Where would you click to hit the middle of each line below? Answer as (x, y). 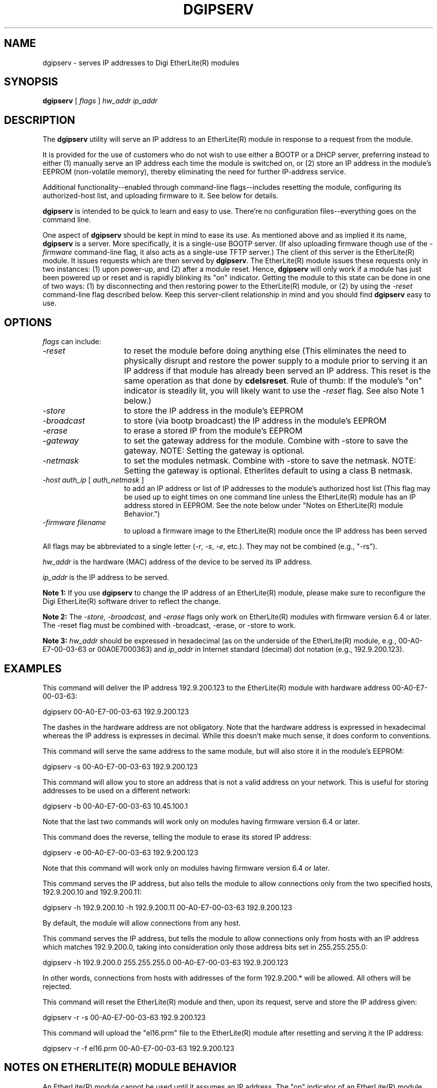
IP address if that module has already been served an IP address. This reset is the (277, 371)
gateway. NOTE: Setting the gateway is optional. (214, 451)
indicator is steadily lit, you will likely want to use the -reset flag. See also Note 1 (274, 391)
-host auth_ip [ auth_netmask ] (93, 480)
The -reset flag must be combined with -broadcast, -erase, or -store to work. (169, 625)
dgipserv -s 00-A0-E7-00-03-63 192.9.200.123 (120, 766)
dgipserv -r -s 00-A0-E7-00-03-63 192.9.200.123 (124, 1017)
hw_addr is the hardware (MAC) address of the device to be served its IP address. (177, 562)
